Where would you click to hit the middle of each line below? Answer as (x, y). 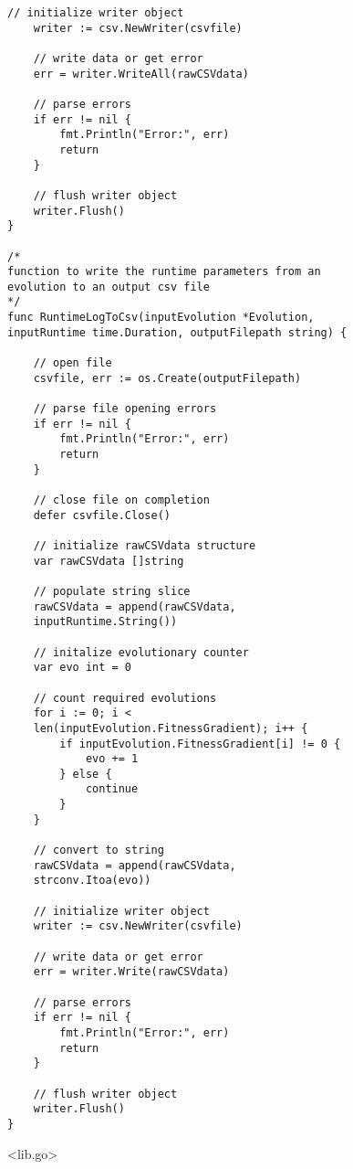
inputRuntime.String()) (105, 622)
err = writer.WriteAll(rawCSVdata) (141, 74)
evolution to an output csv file (109, 287)
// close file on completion (121, 500)
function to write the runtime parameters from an (164, 272)
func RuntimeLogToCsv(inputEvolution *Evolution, (161, 318)
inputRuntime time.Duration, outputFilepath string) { (177, 332)
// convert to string (99, 850)
